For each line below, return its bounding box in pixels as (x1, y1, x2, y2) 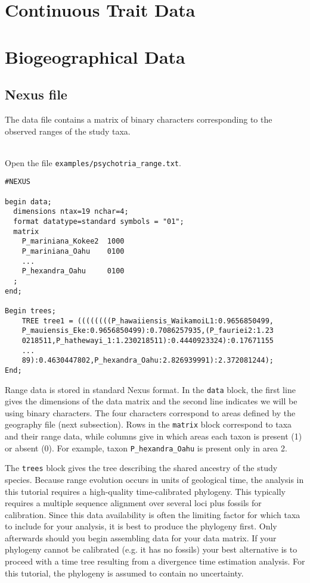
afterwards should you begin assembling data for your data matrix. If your (5, 531, 277, 544)
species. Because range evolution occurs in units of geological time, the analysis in (5, 473, 304, 485)
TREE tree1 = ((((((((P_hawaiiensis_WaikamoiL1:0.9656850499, (21, 316, 274, 325)
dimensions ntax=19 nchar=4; (13, 207, 129, 216)
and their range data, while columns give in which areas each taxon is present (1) (5, 430, 302, 442)
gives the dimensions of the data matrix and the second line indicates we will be (5, 395, 297, 407)
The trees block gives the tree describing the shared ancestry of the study (5, 462, 278, 474)
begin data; (5, 197, 52, 206)
